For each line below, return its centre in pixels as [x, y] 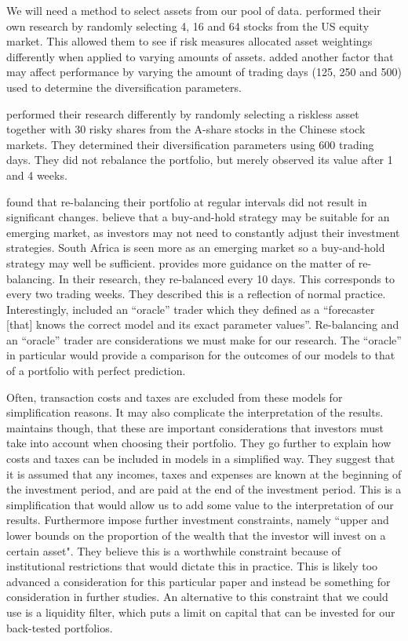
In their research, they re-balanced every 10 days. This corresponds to [226, 278]
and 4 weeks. [37, 175]
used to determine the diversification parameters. [124, 87]
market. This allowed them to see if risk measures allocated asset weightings [189, 41]
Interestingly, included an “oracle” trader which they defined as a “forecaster [191, 309]
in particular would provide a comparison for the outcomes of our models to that [201, 355]
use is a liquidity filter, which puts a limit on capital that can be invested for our [201, 612]
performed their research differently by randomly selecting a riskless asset [183, 113]
